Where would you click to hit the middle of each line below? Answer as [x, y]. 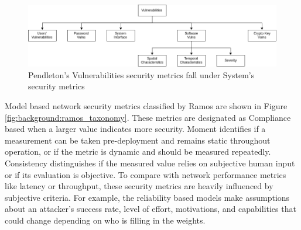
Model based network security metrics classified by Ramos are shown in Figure [146, 106]
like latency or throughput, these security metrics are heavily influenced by [139, 186]
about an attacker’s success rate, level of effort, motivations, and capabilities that [150, 209]
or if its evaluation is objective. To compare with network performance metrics [146, 174]
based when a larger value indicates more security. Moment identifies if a [135, 129]
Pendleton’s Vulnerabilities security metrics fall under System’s [141, 74]
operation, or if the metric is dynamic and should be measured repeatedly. [138, 151]
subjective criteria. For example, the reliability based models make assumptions [147, 197]
